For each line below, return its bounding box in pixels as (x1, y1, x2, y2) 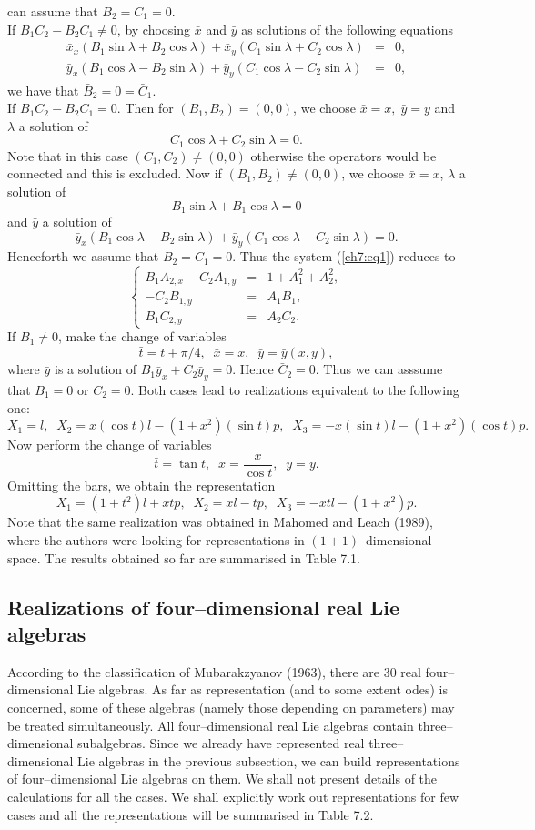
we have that (7, 80, 79, 99)
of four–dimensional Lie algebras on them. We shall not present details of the (7, 769, 438, 788)
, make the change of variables (57, 327, 227, 346)
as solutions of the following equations (241, 19, 454, 38)
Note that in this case (7, 146, 128, 165)
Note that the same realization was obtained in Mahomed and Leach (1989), (7, 512, 433, 531)
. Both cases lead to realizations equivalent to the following (130, 380, 459, 400)
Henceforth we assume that (7, 247, 159, 266)
